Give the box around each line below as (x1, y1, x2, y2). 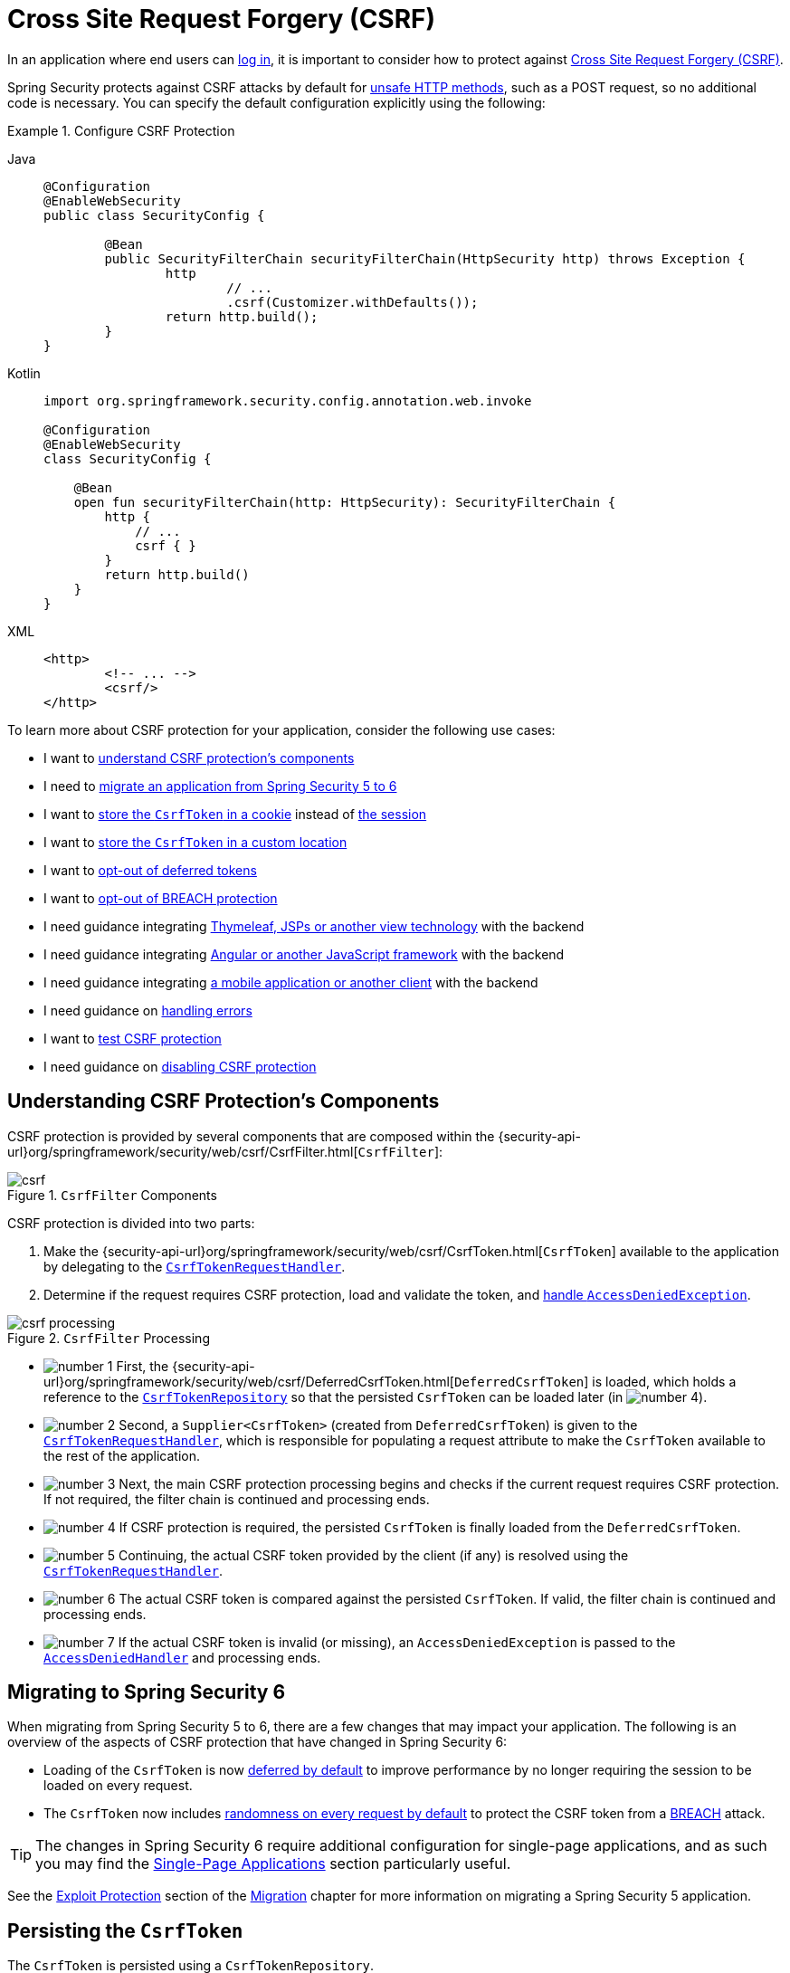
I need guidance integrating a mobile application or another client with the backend (43, 974, 538, 990)
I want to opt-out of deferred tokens (43, 862, 257, 878)
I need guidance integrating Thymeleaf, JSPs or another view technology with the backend (43, 918, 585, 934)
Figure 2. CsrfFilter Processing (7, 1330, 210, 1346)
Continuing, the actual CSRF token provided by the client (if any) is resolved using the (119, 1547, 629, 1563)
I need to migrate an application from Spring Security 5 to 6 (43, 777, 397, 794)
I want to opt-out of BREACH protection (43, 890, 278, 906)
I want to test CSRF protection (43, 1030, 222, 1046)
